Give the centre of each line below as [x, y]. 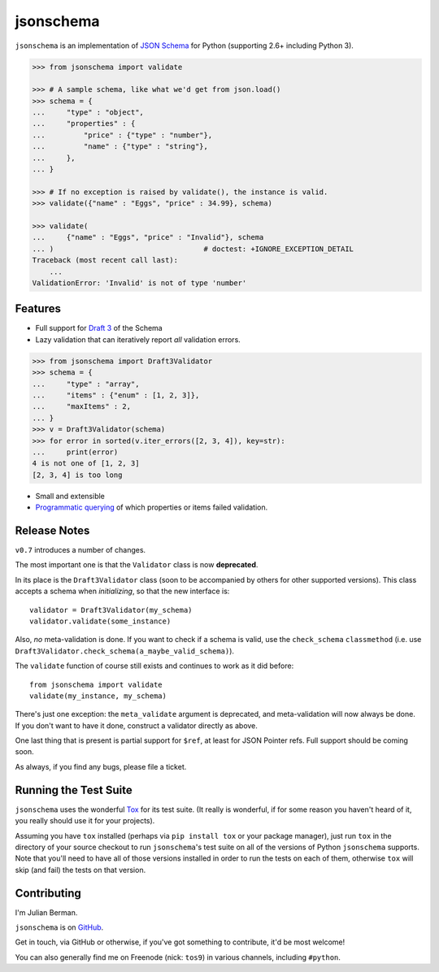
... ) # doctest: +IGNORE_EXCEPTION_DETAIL [193, 249]
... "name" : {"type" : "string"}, [120, 147]
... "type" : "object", [88, 113]
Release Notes [52, 530]
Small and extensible [70, 496]
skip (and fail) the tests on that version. [80, 870]
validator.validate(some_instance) [100, 621]
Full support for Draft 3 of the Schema [99, 328]
